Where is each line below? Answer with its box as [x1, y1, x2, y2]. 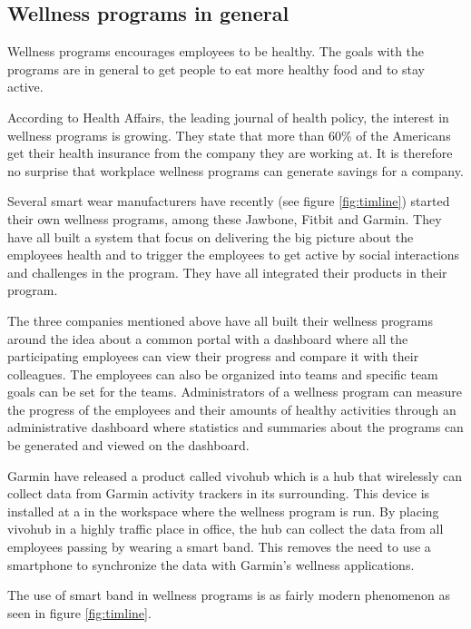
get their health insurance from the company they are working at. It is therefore [7, 143, 453, 162]
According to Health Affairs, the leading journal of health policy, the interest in [7, 107, 449, 126]
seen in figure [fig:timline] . [7, 603, 152, 622]
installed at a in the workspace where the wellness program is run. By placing [7, 501, 439, 520]
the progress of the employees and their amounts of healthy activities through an [7, 399, 456, 418]
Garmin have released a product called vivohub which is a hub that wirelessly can [7, 466, 463, 485]
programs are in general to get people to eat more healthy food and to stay [7, 59, 425, 78]
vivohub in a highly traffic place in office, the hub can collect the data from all [7, 519, 444, 538]
